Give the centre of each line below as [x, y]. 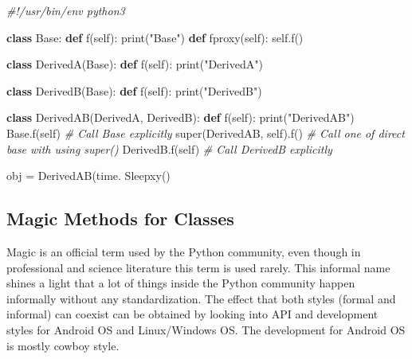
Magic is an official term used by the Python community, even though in [184, 251]
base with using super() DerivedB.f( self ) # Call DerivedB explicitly [169, 148]
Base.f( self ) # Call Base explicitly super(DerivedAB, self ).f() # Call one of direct [206, 133]
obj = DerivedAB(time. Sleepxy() [88, 176]
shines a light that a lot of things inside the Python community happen [181, 283]
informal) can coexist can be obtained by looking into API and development [192, 314]
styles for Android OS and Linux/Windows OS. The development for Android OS [206, 329]
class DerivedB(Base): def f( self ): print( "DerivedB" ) [134, 90]
